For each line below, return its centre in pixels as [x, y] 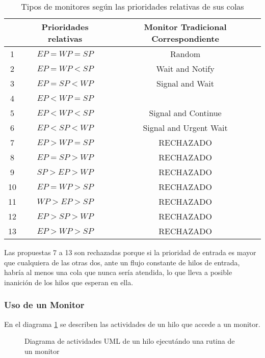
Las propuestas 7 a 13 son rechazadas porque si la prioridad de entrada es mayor [130, 252]
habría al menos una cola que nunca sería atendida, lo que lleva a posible [118, 272]
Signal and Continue [185, 113]
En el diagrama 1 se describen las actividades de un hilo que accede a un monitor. [132, 324]
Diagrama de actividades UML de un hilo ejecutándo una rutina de [130, 341]
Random [185, 54]
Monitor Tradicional [185, 27]
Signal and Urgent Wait [185, 128]
